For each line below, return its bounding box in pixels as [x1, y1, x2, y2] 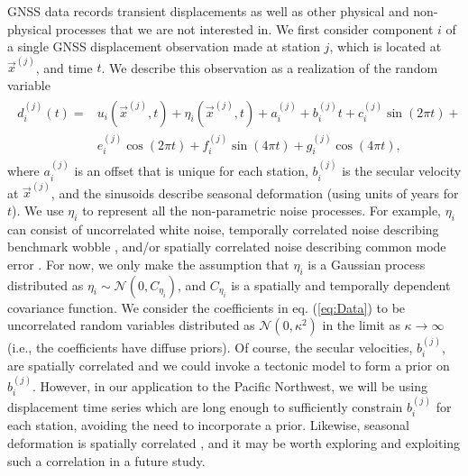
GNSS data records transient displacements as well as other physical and [7, 2, 409, 20]
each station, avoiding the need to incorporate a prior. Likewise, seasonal [7, 416, 409, 435]
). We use [12, 200, 64, 219]
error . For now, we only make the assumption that [7, 254, 289, 273]
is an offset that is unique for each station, [74, 161, 308, 180]
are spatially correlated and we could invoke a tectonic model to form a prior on [7, 356, 450, 375]
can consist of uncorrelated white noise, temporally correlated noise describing [7, 219, 439, 238]
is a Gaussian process [307, 254, 426, 273]
